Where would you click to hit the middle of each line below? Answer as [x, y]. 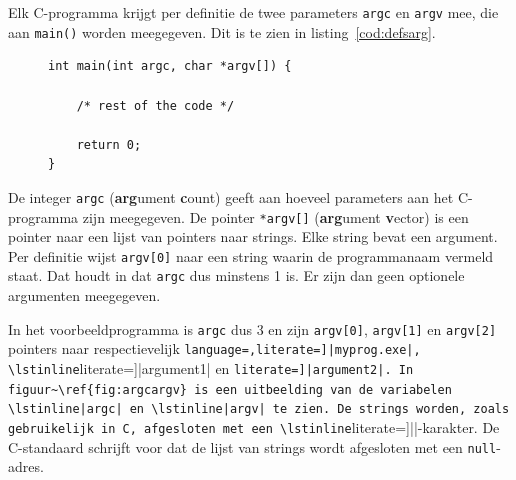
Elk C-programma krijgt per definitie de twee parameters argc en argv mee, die [253, 12]
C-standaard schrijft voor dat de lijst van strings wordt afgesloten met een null [252, 446]
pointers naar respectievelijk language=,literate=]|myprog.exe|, [214, 348]
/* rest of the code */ [155, 105]
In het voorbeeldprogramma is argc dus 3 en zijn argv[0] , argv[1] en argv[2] [252, 328]
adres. [26, 466]
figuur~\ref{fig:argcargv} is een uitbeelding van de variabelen [230, 389]
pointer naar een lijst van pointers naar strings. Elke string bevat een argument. [253, 236]
